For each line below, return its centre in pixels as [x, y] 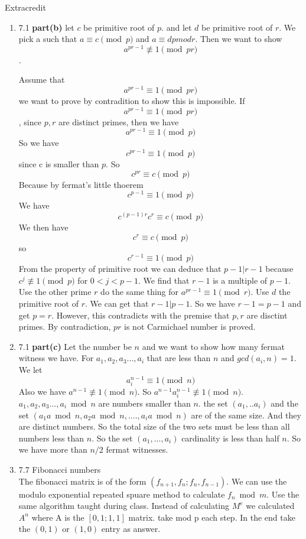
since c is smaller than [59, 164]
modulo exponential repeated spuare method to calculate [122, 494]
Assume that [42, 79]
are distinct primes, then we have [118, 121]
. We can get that [117, 303]
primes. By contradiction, [65, 327]
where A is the [58, 517]
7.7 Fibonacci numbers [60, 469]
